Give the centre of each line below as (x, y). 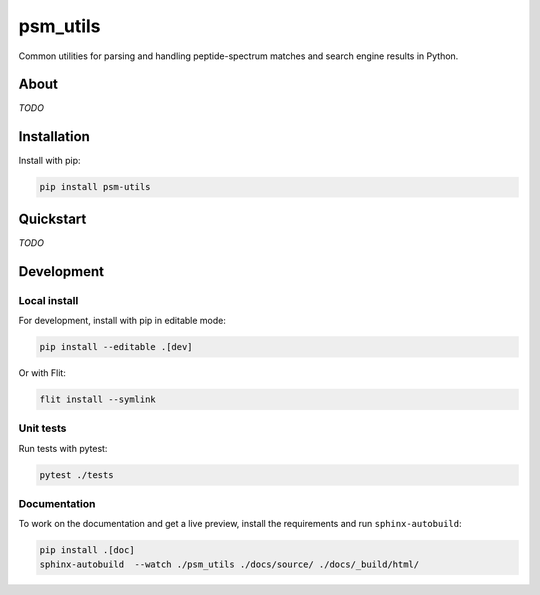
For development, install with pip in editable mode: (122, 320)
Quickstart (52, 218)
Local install (48, 300)
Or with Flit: (42, 372)
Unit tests (42, 428)
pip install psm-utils (95, 187)
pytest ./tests (76, 474)
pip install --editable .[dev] (116, 346)
